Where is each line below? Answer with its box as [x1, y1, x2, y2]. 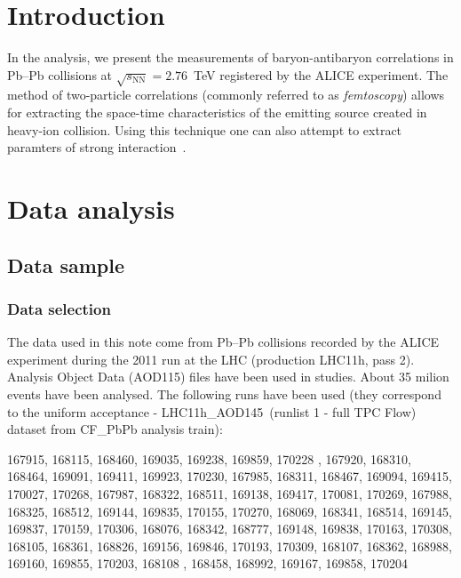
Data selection [7, 297, 111, 319]
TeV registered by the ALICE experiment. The [194, 65, 449, 84]
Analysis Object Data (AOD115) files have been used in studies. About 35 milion [7, 367, 449, 386]
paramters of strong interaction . [7, 138, 187, 157]
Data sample [7, 251, 125, 278]
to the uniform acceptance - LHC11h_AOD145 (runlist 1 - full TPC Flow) [7, 402, 417, 421]
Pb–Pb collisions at [7, 65, 113, 84]
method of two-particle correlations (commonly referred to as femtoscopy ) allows [7, 85, 445, 104]
